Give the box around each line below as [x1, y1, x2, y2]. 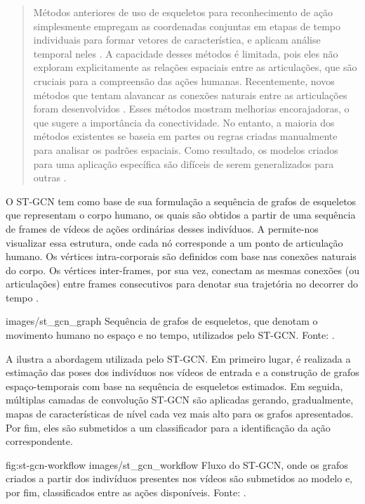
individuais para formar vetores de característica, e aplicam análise [33, 32, 321, 47]
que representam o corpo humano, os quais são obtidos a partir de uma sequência [6, 207, 356, 222]
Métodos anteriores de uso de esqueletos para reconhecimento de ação [33, 5, 333, 19]
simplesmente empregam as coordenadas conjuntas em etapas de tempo [33, 18, 340, 33]
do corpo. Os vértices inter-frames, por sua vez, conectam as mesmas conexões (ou [6, 262, 359, 277]
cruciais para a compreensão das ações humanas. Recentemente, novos [33, 73, 335, 88]
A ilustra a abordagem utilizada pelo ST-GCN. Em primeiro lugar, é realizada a [6, 351, 351, 366]
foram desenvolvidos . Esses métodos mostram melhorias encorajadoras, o [33, 101, 350, 116]
